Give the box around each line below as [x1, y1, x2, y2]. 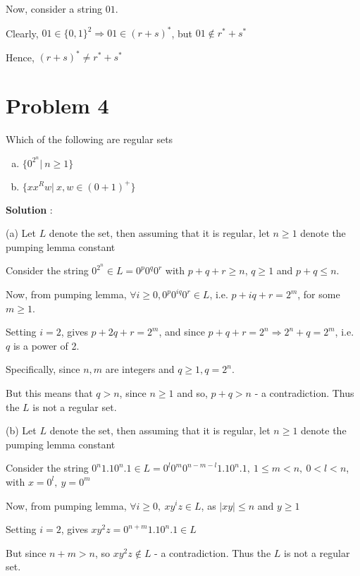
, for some [297, 287, 340, 301]
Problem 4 [6, 90, 109, 119]
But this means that [6, 385, 93, 400]
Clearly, [6, 25, 39, 40]
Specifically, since [6, 362, 80, 376]
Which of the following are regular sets [6, 131, 173, 146]
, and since [159, 324, 205, 339]
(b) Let [6, 423, 37, 438]
